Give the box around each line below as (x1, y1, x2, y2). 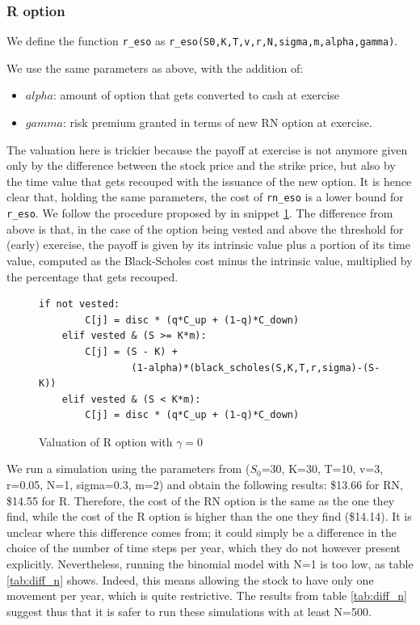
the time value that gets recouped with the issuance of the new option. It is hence (6, 172, 412, 189)
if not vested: (39, 298, 120, 310)
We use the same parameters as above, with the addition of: (6, 59, 304, 76)
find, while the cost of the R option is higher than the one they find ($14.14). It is (6, 508, 412, 525)
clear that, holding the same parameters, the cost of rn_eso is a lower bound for (6, 188, 404, 205)
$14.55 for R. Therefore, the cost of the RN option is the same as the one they (6, 492, 395, 509)
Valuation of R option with (39, 433, 173, 450)
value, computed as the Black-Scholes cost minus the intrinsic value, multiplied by (6, 251, 413, 268)
